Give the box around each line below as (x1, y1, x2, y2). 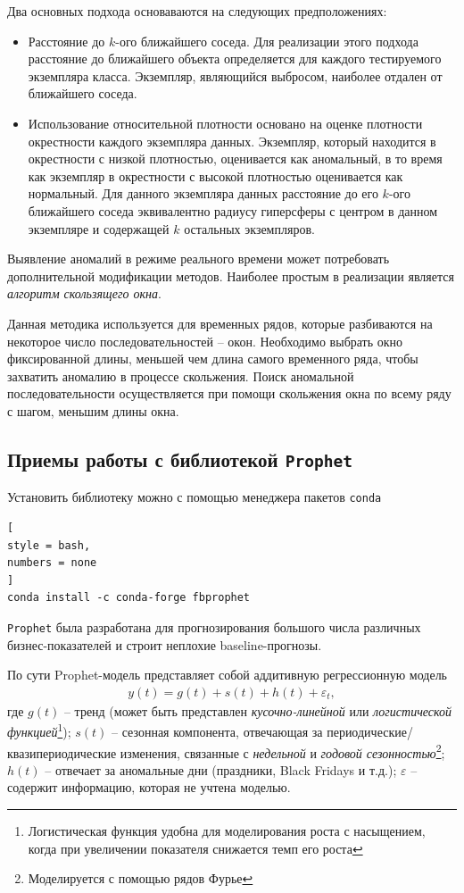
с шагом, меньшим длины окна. (7, 401, 179, 420)
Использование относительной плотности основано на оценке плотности (28, 113, 423, 132)
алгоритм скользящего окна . (7, 284, 162, 303)
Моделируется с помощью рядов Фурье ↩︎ (28, 869, 253, 888)
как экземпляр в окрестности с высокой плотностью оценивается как (28, 166, 403, 185)
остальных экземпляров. (184, 219, 315, 238)
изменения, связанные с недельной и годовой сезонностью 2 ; (120, 740, 445, 762)
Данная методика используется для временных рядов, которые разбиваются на (7, 313, 433, 332)
